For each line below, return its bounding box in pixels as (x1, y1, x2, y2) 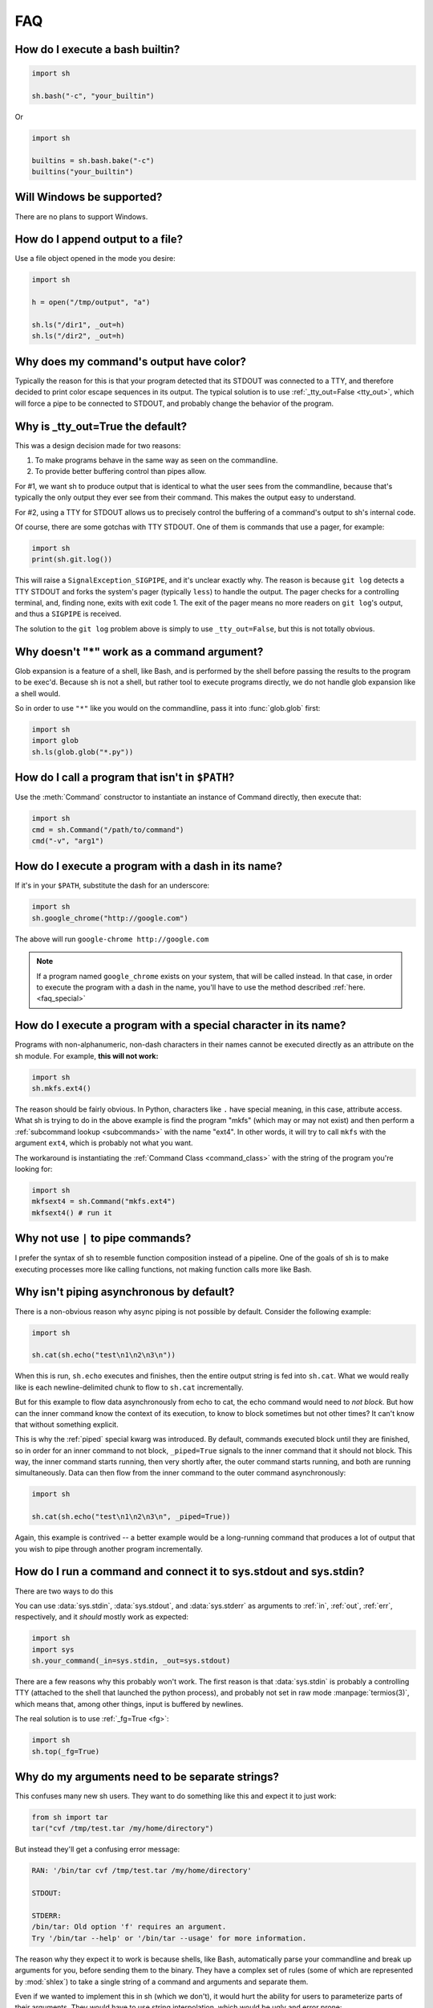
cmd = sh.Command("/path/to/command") (31, 825, 184, 835)
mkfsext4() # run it (31, 1208, 112, 1217)
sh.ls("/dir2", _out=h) (31, 332, 126, 341)
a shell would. (14, 688, 61, 698)
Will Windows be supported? (14, 190, 163, 204)
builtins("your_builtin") (31, 167, 134, 177)
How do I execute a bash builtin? (14, 43, 180, 56)
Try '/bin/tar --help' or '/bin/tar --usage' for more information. (31, 1933, 307, 1943)
